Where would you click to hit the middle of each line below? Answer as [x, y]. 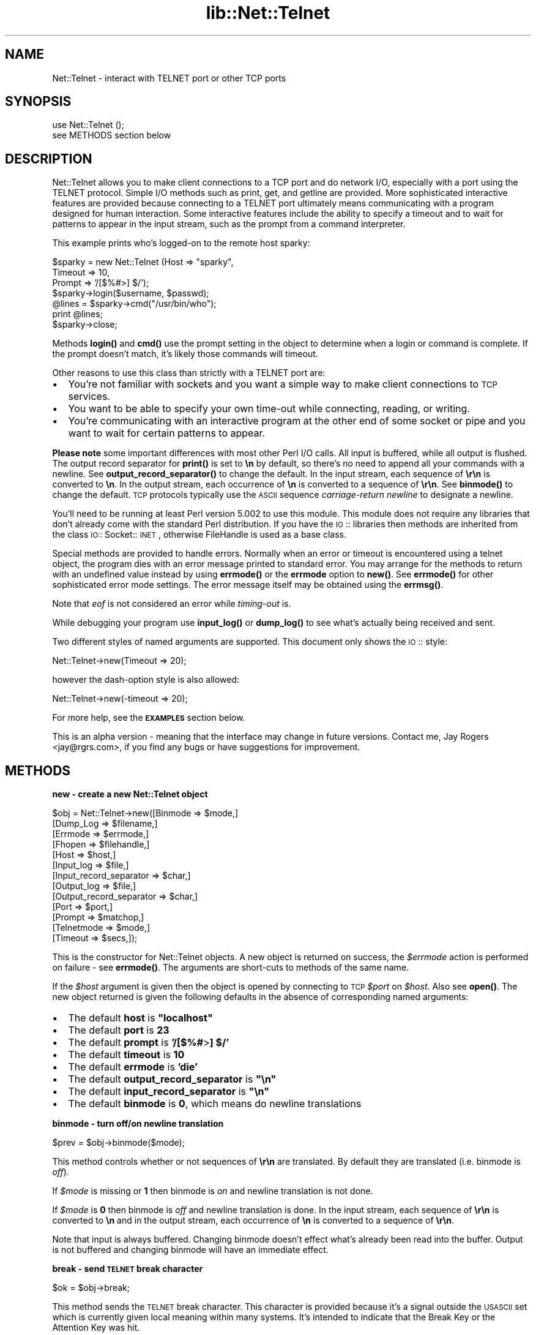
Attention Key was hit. [96, 1328]
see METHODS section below [112, 135]
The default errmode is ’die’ [133, 1067]
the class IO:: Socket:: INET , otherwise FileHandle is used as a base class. [199, 535]
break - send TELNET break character [128, 1269]
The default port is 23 [119, 1030]
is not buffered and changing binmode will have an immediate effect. [190, 1250]
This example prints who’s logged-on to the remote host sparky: [181, 243]
